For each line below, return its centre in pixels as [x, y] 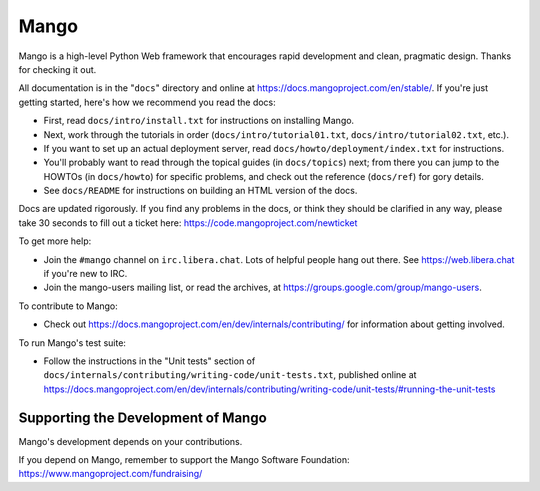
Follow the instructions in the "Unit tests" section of [149, 361]
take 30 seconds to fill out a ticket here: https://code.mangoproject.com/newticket [188, 222]
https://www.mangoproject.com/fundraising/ [110, 474]
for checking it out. [57, 69]
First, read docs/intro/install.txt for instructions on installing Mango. [199, 121]
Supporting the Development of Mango [142, 417]
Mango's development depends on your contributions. [130, 441]
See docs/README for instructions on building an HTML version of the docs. [200, 191]
